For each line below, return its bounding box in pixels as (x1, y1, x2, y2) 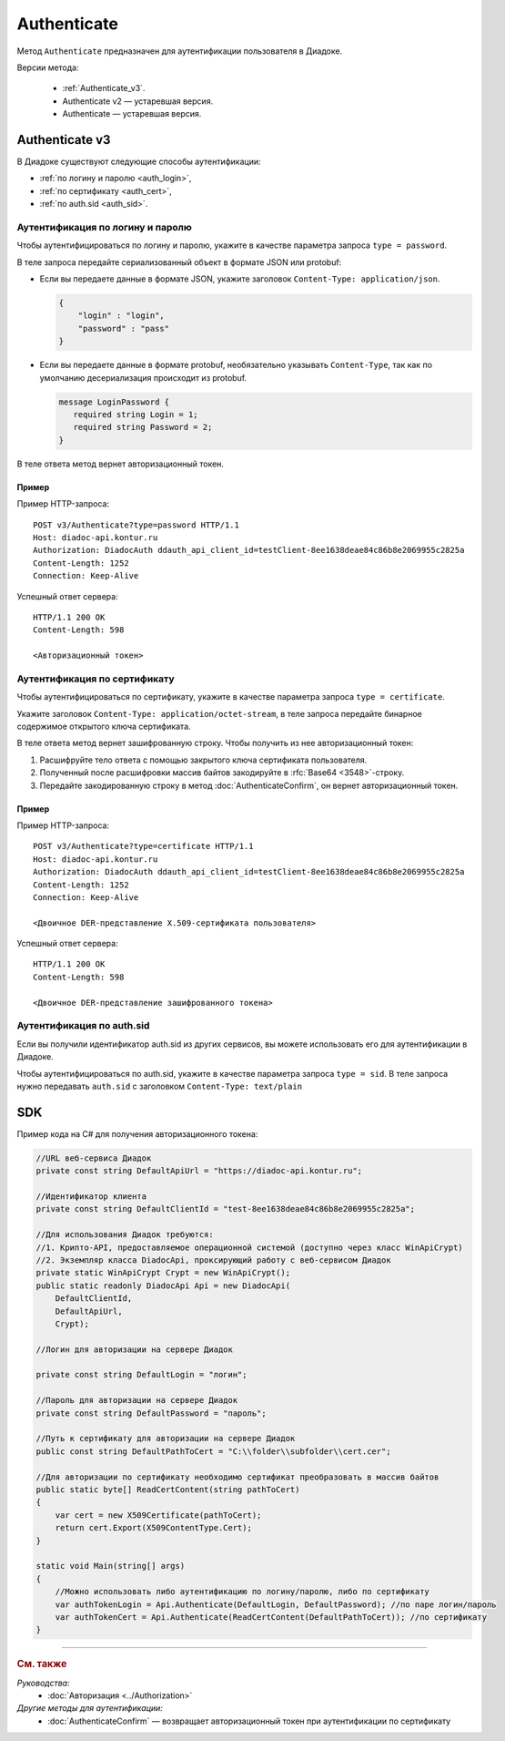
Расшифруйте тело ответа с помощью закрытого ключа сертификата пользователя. (39, 754, 368, 765)
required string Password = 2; (73, 422, 213, 433)
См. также (16, 1658, 67, 1671)
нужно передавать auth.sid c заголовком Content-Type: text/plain (16, 1080, 303, 1091)
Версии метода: (16, 62, 79, 73)
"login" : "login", (77, 311, 166, 321)
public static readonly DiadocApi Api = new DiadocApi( (35, 1280, 291, 1291)
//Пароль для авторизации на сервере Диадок (35, 1395, 238, 1406)
